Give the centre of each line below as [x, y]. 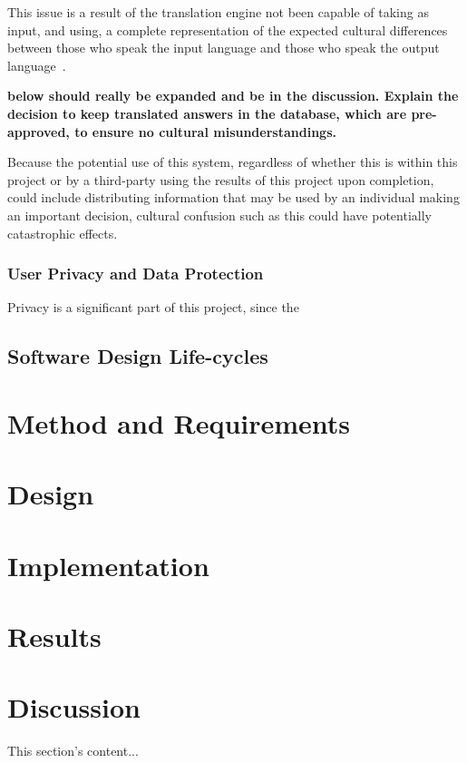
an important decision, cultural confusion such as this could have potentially [219, 215]
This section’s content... [73, 751]
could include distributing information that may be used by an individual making [233, 197]
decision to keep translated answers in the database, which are [207, 113]
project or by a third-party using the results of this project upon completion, [221, 179]
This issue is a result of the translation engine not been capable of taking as [218, 12]
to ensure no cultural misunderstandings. [205, 131]
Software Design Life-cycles [138, 356]
